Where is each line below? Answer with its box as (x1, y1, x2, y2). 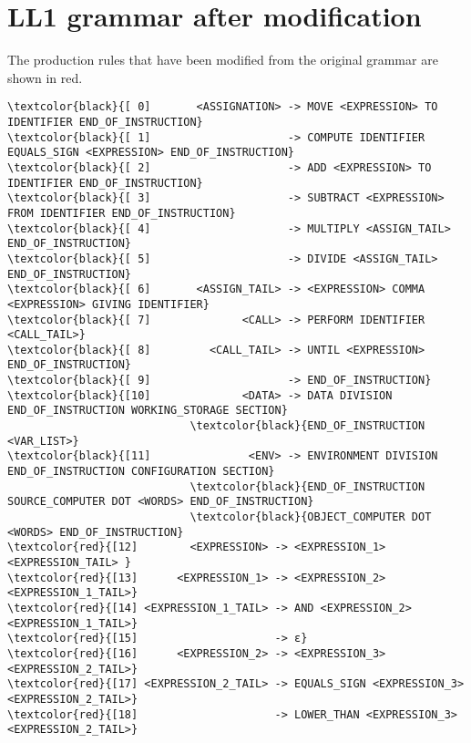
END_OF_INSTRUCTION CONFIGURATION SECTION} (7, 465, 275, 479)
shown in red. (7, 67, 83, 87)
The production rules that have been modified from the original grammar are (7, 50, 438, 69)
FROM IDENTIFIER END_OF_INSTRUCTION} (7, 206, 236, 220)
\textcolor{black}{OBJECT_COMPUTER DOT (189, 511, 432, 524)
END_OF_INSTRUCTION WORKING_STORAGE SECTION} (7, 404, 288, 418)
